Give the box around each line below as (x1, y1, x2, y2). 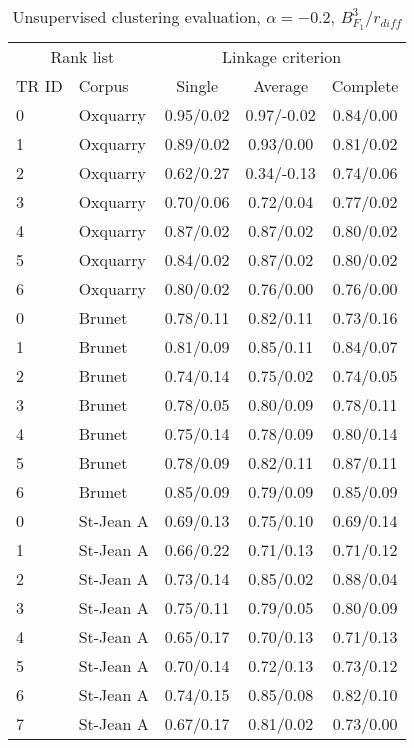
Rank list (50, 44, 115, 68)
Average (253, 73, 309, 97)
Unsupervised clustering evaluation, (12, 5, 261, 28)
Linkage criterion (222, 44, 342, 68)
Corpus (78, 73, 129, 97)
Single (176, 73, 219, 97)
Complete (331, 73, 399, 97)
